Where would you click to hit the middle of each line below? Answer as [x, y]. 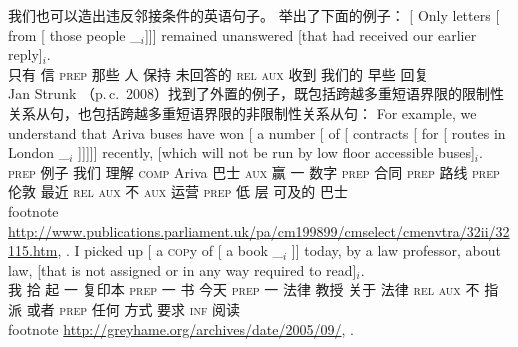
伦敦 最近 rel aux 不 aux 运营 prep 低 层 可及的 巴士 [178, 191]
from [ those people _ [74, 34]
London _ [39, 152]
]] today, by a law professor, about [396, 250]
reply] [25, 54]
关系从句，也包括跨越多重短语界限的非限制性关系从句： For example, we [242, 112]
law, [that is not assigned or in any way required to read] [182, 269]
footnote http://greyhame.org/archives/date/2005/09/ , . [181, 328]
